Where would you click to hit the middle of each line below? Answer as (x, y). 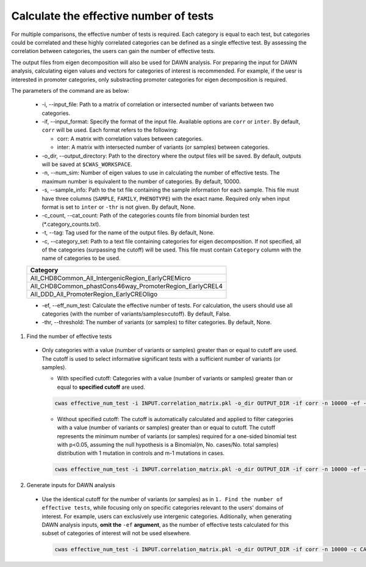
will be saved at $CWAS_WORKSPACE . (87, 164)
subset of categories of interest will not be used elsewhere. (117, 533)
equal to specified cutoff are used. (101, 387)
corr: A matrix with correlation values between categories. (130, 139)
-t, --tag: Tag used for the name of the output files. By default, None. (128, 233)
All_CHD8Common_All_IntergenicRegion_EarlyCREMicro (111, 278)
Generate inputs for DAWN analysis (71, 485)
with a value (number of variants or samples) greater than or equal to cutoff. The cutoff (166, 428)
